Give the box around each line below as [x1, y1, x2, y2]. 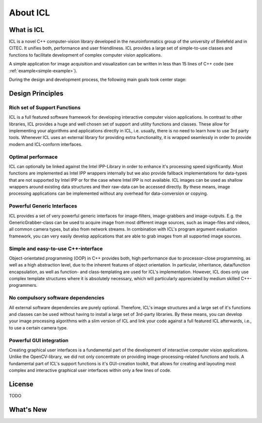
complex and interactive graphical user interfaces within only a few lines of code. [9, 367, 172, 373]
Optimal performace [9, 153, 58, 160]
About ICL [9, 7, 50, 18]
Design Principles [9, 89, 64, 97]
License [9, 380, 33, 388]
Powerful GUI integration [9, 337, 69, 344]
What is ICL [9, 26, 45, 34]
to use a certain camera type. [9, 325, 68, 330]
